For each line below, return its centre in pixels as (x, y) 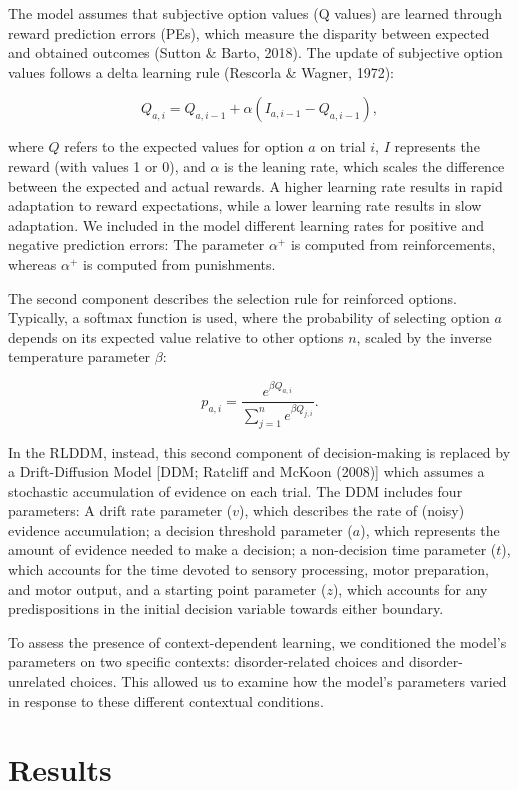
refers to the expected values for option (184, 146)
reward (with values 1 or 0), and (107, 165)
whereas (32, 263)
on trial (343, 146)
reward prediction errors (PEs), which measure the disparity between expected (249, 32)
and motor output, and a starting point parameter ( (167, 588)
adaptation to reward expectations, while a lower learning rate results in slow (245, 205)
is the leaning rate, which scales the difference (364, 165)
